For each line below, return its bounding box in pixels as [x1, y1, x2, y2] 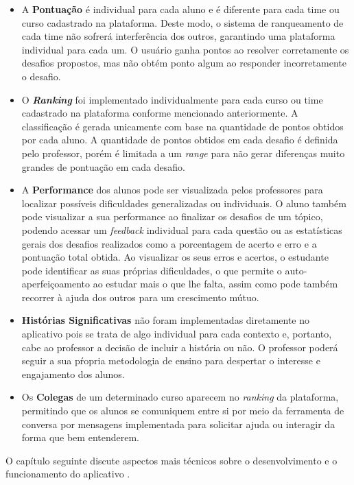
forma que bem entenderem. [21, 430, 139, 445]
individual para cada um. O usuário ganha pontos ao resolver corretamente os [21, 42, 349, 56]
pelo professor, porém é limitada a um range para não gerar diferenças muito [21, 145, 345, 160]
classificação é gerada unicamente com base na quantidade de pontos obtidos [21, 119, 344, 133]
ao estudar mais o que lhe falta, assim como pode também [93, 276, 338, 291]
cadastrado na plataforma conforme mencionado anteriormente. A [21, 106, 298, 120]
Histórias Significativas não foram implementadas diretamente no [21, 313, 310, 327]
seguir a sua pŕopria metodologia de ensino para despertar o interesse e [21, 353, 320, 368]
